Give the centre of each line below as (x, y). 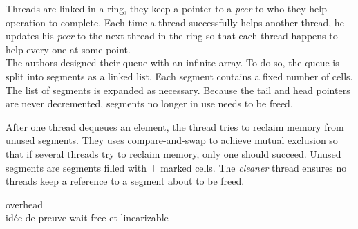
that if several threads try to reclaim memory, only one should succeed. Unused (173, 153)
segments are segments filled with (76, 167)
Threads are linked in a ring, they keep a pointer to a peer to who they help (166, 8)
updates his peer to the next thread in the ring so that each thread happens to (172, 36)
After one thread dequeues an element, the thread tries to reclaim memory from (175, 126)
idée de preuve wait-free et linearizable (87, 218)
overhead (25, 204)
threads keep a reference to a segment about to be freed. (125, 181)
